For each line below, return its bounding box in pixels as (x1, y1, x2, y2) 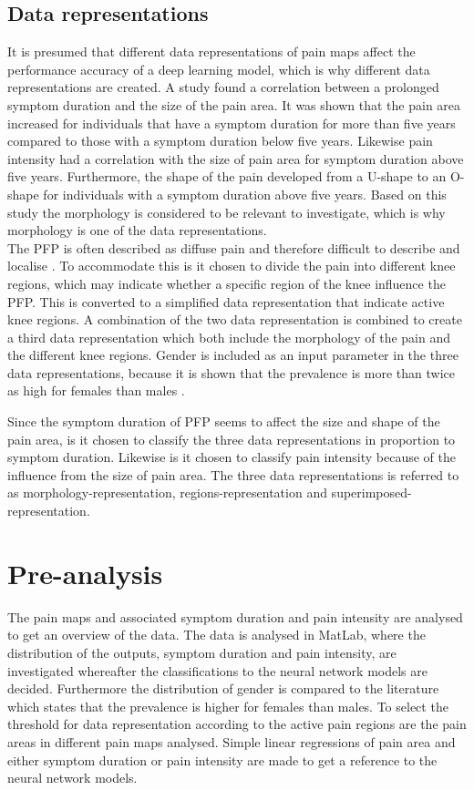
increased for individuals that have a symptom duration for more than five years (7, 113, 456, 132)
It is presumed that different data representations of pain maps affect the (7, 42, 416, 61)
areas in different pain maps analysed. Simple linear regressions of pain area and (7, 732, 456, 751)
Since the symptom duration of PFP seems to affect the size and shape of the (7, 412, 440, 431)
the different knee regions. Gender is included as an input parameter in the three (7, 345, 459, 364)
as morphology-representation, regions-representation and (7, 483, 327, 502)
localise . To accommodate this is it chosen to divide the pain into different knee (7, 256, 456, 275)
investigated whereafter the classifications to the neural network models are (7, 661, 428, 680)
